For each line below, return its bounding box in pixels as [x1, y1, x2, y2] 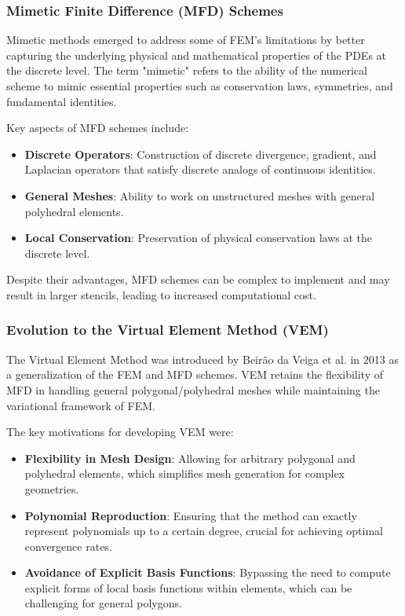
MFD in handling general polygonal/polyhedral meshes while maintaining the [6, 381, 380, 398]
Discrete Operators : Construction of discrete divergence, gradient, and [24, 145, 377, 162]
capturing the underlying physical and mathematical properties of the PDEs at [6, 46, 387, 63]
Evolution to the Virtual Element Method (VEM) [6, 320, 329, 339]
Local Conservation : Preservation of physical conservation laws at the [24, 229, 372, 246]
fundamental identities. [6, 93, 117, 109]
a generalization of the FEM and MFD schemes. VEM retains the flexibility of [6, 366, 384, 383]
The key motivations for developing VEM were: [6, 423, 234, 440]
